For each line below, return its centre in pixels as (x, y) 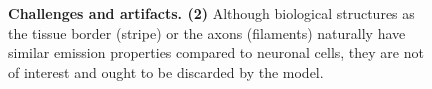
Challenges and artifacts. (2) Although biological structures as (211, 13)
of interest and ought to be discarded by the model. (166, 71)
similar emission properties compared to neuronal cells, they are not (216, 52)
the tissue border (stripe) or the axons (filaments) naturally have (207, 32)
